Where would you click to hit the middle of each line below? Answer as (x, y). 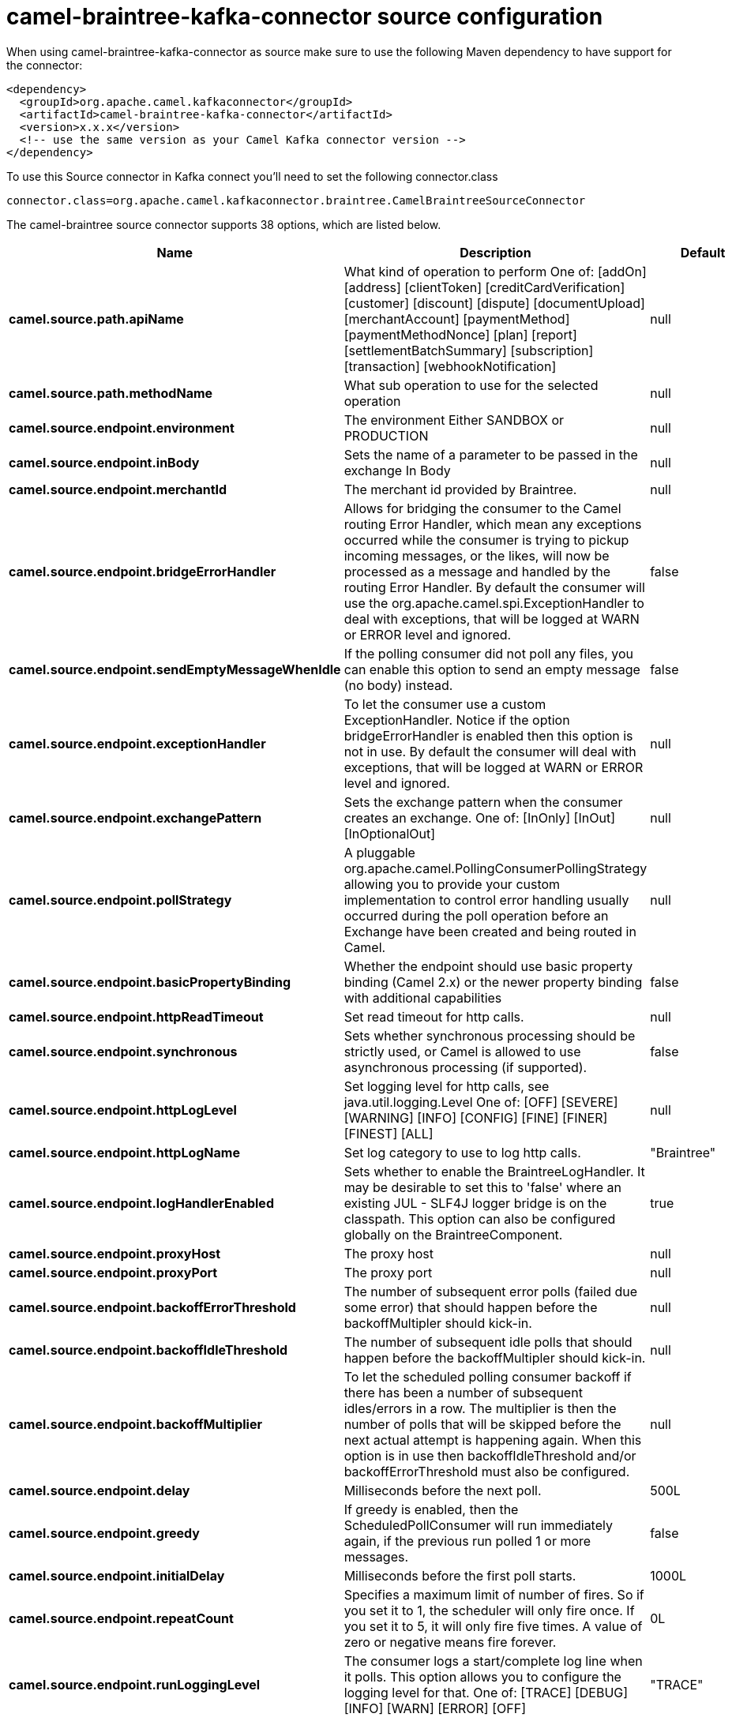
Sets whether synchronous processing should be (490, 1035)
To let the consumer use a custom (445, 704)
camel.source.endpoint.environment (122, 427)
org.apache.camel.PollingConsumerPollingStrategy (496, 868)
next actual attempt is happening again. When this (493, 1440)
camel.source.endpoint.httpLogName (124, 1152)
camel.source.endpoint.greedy (104, 1533)
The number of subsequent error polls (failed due (491, 1291)
